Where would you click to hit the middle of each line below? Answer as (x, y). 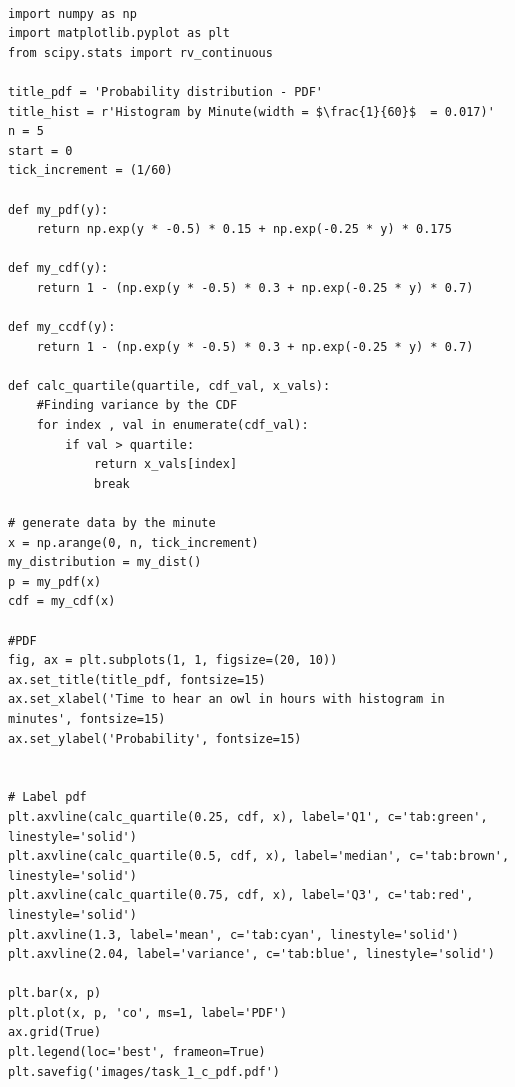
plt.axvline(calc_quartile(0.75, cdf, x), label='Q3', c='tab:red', (241, 895)
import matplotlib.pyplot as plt (119, 33)
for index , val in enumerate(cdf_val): (172, 425)
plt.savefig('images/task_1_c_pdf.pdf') (144, 1071)
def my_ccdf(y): (62, 327)
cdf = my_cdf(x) (62, 601)
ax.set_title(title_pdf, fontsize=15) (137, 679)
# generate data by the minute (112, 523)
